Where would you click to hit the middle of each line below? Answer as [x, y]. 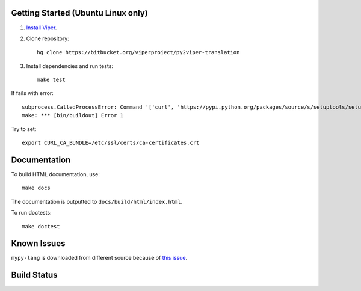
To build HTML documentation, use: [56, 174]
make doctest [41, 226]
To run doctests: [31, 213]
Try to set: [24, 129]
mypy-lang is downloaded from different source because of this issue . [99, 258]
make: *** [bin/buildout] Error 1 [73, 115]
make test [51, 80]
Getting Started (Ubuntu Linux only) [80, 13]
